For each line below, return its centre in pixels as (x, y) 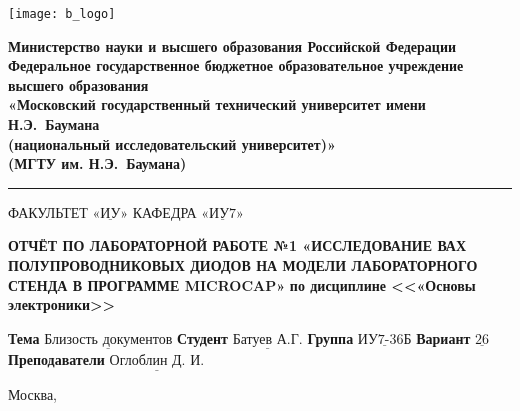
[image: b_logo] (62, 14)
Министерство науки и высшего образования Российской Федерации (232, 45)
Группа (330, 337)
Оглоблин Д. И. (157, 361)
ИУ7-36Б (384, 339)
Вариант (443, 337)
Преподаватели (56, 359)
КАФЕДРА (164, 211)
